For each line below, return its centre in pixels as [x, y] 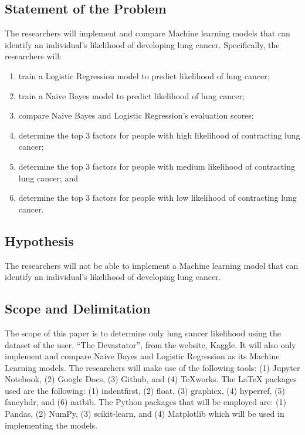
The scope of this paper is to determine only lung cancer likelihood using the [143, 333]
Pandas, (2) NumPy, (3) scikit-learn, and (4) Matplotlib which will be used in [145, 414]
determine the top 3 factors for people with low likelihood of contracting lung [157, 198]
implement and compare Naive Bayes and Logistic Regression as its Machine [142, 356]
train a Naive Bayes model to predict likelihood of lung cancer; [131, 95]
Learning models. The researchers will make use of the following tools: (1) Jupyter [152, 367]
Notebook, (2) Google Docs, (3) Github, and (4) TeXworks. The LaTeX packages [151, 379]
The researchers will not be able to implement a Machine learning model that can [152, 265]
